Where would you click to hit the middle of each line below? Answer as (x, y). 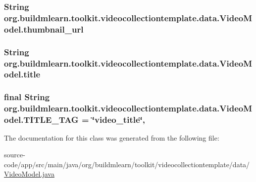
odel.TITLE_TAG (41, 120)
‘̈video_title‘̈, (118, 120)
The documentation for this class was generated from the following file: (112, 138)
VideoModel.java (29, 174)
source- (15, 155)
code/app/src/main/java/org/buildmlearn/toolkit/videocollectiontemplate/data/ (127, 164)
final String (27, 97)
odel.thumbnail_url (44, 29)
